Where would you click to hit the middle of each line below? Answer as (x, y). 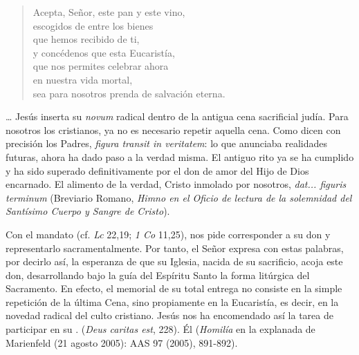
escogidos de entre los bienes (93, 25)
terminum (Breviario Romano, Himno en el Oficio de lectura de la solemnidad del (179, 197)
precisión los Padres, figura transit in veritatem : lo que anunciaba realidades (167, 143)
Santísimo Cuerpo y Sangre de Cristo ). (88, 211)
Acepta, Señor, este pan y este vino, (109, 12)
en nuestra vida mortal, (83, 79)
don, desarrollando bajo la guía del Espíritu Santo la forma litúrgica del (158, 275)
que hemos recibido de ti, (86, 39)
